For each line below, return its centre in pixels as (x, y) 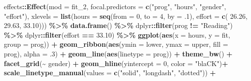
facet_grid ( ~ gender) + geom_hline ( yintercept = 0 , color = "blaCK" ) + (116, 63)
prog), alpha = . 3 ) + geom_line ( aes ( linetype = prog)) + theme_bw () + (118, 53)
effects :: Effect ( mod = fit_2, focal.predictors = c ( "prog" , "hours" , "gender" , (115, 6)
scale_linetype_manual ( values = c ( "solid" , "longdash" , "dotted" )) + (110, 73)
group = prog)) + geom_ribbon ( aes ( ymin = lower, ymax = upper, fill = (116, 44)
